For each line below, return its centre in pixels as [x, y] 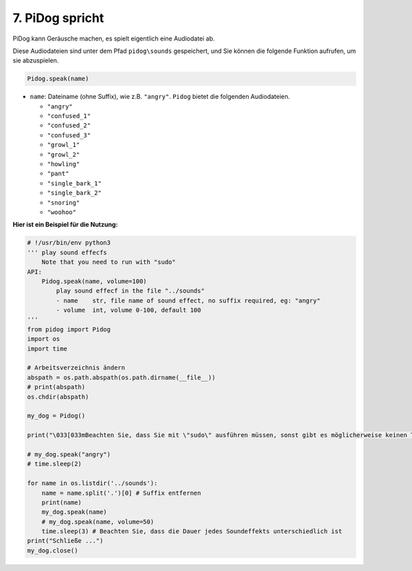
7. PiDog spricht [58, 18]
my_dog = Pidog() [56, 416]
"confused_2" [69, 126]
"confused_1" [69, 116]
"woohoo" [62, 212]
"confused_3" [69, 135]
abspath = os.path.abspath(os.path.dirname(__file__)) [121, 377]
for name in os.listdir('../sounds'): [92, 483]
